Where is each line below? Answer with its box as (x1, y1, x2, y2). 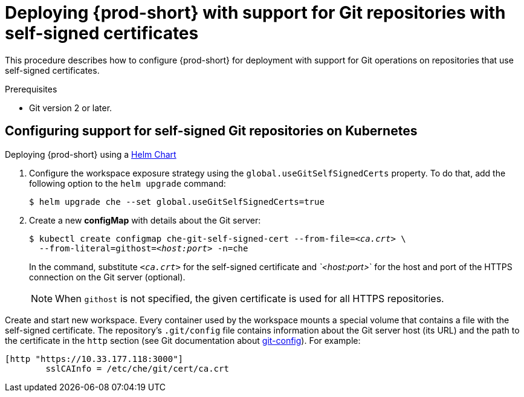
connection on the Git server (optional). (29, 271, 186, 282)
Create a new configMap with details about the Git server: (29, 215, 261, 225)
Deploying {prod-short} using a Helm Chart (5, 149, 176, 160)
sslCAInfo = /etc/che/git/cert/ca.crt (45, 363, 229, 373)
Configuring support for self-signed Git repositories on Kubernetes (5, 123, 418, 139)
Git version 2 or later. (29, 102, 112, 113)
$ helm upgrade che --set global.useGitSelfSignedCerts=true (29, 196, 325, 207)
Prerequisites (5, 83, 57, 94)
